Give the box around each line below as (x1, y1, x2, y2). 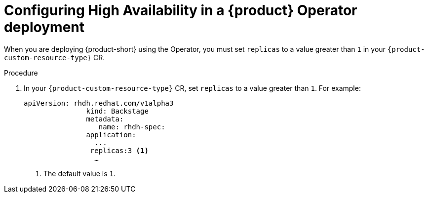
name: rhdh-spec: (98, 122, 165, 131)
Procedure (4, 68, 38, 77)
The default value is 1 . (43, 169, 116, 178)
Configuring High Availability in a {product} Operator (4, 2, 357, 19)
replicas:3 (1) (90, 146, 149, 155)
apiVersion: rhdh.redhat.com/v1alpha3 (24, 99, 174, 107)
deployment (4, 19, 85, 36)
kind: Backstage (86, 107, 149, 115)
